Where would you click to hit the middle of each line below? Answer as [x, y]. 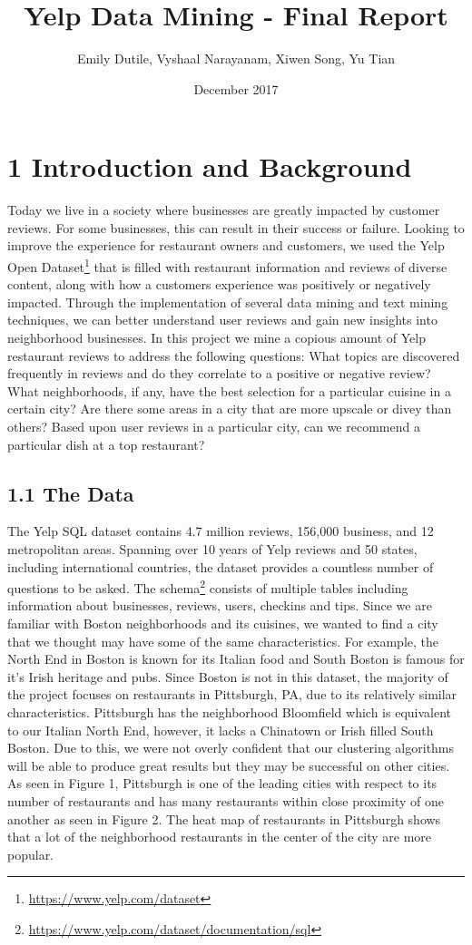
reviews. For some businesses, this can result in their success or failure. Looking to [236, 227]
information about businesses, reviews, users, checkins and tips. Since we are [220, 605]
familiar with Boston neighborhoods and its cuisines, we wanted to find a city [223, 624]
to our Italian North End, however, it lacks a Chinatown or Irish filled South [221, 730]
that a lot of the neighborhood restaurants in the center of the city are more [220, 837]
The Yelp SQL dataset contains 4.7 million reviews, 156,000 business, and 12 [221, 531]
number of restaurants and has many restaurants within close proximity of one [226, 800]
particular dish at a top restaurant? [106, 444]
